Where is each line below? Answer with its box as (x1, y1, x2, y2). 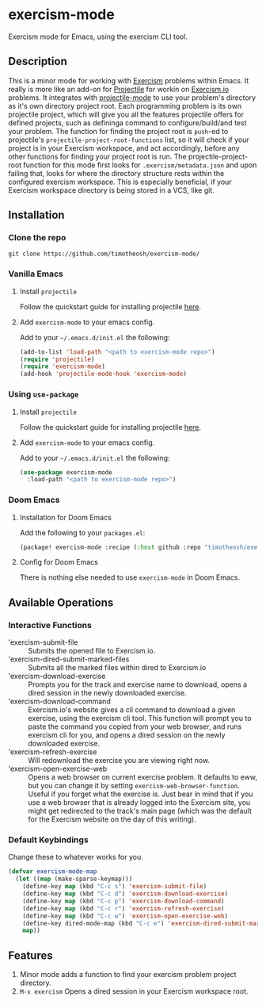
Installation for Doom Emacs (19, 512, 112, 522)
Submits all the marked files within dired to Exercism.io (28, 663, 207, 673)
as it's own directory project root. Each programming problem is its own (8, 101, 242, 110)
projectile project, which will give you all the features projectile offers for (8, 109, 244, 119)
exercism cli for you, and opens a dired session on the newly (28, 730, 226, 740)
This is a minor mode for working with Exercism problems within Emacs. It (8, 75, 249, 85)
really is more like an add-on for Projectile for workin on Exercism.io (8, 84, 230, 94)
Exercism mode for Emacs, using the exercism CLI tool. (8, 32, 188, 41)
